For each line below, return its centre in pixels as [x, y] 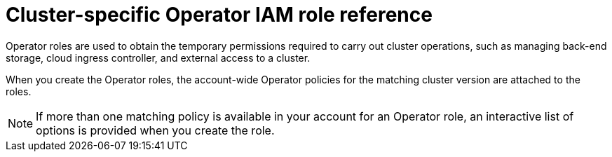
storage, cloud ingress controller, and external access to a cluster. [158, 57]
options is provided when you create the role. [155, 130]
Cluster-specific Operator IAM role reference [219, 15]
